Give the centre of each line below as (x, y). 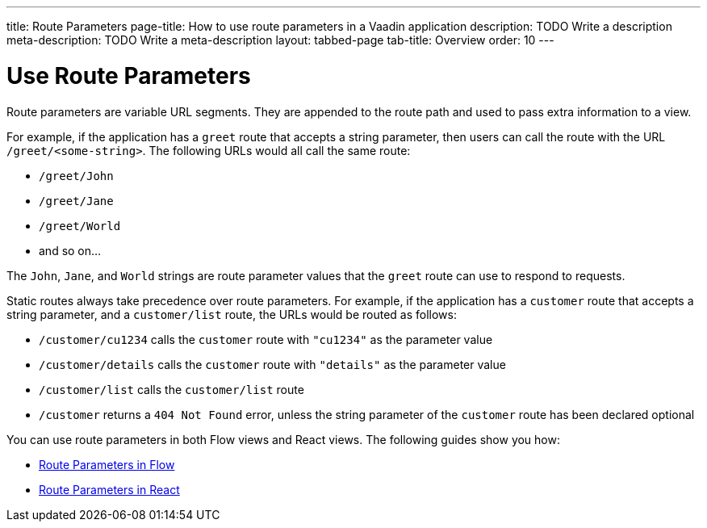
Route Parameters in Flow (107, 464)
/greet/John (76, 176)
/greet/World (80, 226)
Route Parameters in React (109, 489)
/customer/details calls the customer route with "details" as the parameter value (272, 364)
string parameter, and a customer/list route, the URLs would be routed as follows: (232, 314)
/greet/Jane (76, 201)
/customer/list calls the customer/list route (172, 389)
